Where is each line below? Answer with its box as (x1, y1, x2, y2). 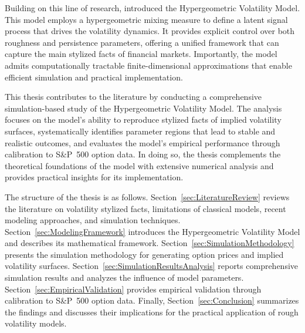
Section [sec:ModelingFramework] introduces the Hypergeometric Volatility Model (5, 225, 300, 237)
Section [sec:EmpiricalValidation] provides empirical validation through (5, 282, 262, 295)
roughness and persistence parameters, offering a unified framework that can (5, 36, 279, 48)
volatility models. (5, 317, 67, 329)
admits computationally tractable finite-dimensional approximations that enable (5, 59, 292, 71)
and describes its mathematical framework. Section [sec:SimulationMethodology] (5, 237, 294, 249)
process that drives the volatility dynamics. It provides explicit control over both (5, 25, 295, 37)
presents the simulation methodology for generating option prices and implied (5, 248, 284, 260)
